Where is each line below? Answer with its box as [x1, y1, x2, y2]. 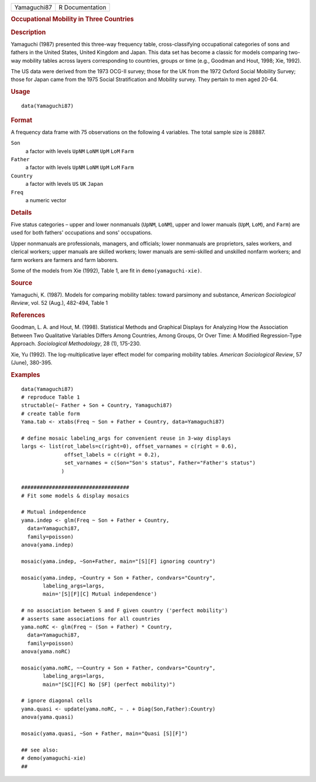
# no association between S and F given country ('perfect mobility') [21, 607, 228, 614]
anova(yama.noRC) [21, 648, 71, 655]
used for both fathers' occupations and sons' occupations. [11, 229, 152, 236]
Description [11, 28, 46, 36]
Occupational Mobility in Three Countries [11, 15, 134, 23]
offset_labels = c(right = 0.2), [64, 451, 160, 458]
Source [11, 278, 33, 287]
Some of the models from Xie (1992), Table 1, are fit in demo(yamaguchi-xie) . [11, 267, 202, 274]
